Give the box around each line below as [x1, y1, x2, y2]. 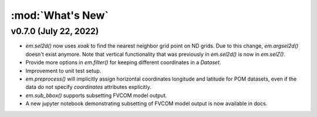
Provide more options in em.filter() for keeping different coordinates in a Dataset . [25, 59, 221, 66]
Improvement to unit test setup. [25, 67, 102, 74]
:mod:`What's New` [11, 9, 109, 22]
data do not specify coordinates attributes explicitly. [25, 83, 152, 91]
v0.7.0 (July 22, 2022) [11, 26, 99, 36]
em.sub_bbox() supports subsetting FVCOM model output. [25, 92, 167, 99]
